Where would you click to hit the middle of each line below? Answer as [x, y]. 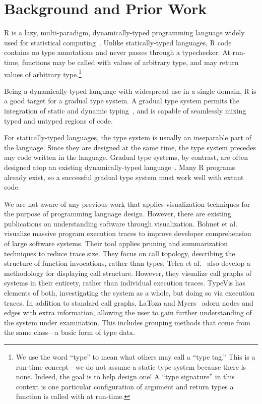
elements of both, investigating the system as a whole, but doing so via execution [129, 293]
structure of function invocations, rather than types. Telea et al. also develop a [127, 263]
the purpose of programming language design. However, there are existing [118, 214]
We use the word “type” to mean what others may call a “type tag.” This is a [136, 357]
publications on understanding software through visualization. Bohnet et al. [121, 223]
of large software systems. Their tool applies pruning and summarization [116, 243]
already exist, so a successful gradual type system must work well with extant [124, 177]
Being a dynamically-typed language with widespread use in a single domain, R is [130, 91]
